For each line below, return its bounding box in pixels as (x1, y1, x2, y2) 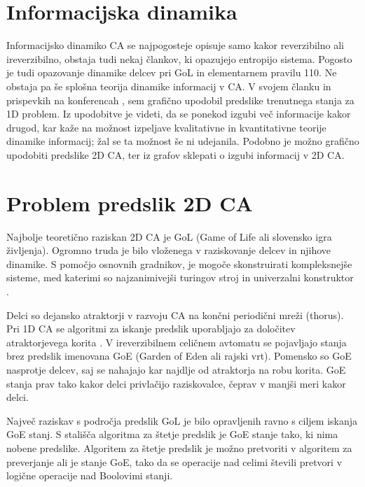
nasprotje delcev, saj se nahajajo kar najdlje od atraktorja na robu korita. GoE (6, 362, 346, 376)
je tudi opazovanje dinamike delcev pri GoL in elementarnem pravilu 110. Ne (6, 65, 337, 80)
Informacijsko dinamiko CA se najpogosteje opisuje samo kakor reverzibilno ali (6, 38, 344, 52)
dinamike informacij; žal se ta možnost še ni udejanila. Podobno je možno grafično (6, 134, 359, 148)
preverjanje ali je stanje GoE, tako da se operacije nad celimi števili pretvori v (6, 454, 343, 469)
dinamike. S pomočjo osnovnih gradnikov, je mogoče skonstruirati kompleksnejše (6, 256, 352, 271)
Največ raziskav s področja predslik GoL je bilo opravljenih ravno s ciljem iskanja (6, 413, 358, 428)
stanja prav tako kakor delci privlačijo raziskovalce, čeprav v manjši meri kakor (6, 376, 346, 390)
